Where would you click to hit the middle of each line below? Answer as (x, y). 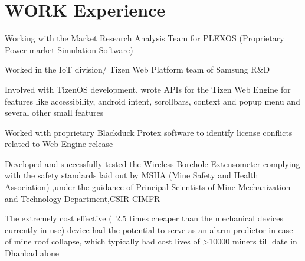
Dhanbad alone (32, 253)
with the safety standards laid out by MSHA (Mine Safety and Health (132, 175)
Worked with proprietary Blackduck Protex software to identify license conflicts (149, 132)
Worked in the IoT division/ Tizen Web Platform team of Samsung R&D (137, 69)
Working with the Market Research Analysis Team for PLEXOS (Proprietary (145, 38)
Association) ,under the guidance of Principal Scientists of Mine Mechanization (148, 187)
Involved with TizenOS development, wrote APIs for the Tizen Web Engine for (148, 89)
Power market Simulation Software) (69, 49)
